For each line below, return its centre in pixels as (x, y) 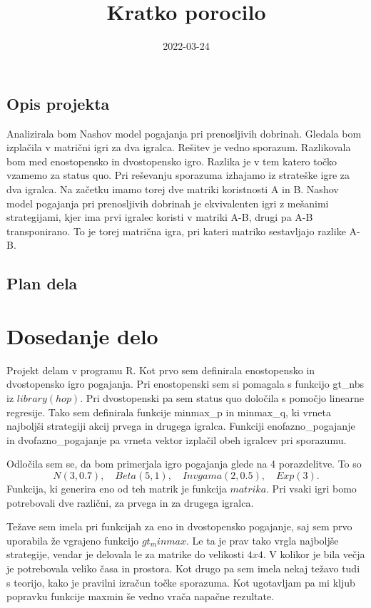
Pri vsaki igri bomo (314, 488)
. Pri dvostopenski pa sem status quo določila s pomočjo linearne (222, 397)
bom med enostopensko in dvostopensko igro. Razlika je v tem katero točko (172, 161)
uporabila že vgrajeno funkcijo (73, 540)
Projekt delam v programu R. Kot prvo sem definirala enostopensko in (161, 370)
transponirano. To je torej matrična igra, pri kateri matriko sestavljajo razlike (176, 231)
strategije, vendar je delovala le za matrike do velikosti (126, 554)
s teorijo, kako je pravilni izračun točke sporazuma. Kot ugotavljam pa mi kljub (181, 582)
